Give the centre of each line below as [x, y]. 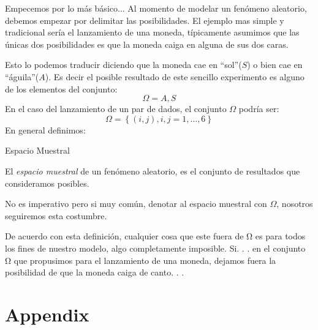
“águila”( [22, 76]
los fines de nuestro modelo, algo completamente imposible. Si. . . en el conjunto [155, 248]
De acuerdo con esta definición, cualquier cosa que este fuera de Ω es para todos [155, 236]
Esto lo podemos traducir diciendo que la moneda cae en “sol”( [123, 65]
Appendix [47, 314]
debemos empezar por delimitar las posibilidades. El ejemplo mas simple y [145, 20]
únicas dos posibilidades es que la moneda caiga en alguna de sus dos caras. [147, 44]
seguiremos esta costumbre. [56, 215]
